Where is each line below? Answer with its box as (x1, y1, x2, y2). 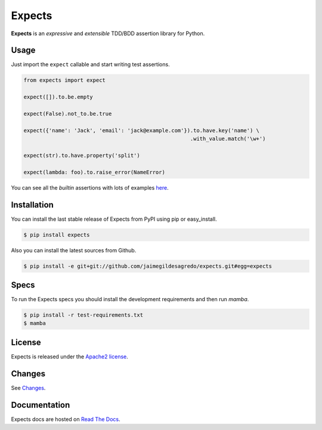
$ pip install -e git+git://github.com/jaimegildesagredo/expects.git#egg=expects (23, 262, 273, 270)
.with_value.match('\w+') (190, 135, 266, 143)
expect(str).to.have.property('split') (23, 152, 140, 159)
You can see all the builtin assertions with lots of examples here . (11, 184, 169, 191)
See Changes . (11, 384, 46, 391)
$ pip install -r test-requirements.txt (23, 312, 143, 318)
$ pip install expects (23, 231, 90, 238)
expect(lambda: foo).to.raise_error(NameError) (23, 169, 165, 175)
